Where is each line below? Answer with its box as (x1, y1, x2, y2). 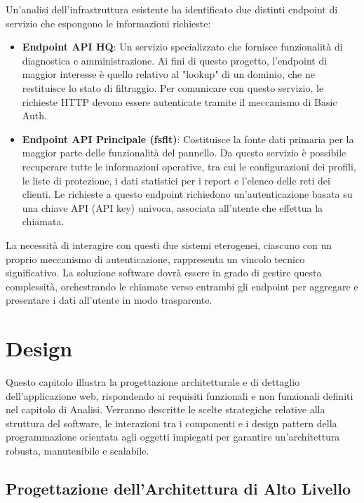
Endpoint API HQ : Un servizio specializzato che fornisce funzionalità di (22, 39, 343, 54)
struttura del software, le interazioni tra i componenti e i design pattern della (6, 415, 337, 430)
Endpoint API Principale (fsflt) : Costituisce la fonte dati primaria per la (22, 131, 354, 146)
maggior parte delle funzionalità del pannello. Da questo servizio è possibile (22, 145, 346, 160)
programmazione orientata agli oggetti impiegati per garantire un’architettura (6, 429, 340, 444)
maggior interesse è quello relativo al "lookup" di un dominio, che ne (22, 67, 315, 81)
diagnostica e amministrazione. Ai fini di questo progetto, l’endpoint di (22, 53, 328, 67)
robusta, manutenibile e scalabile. (6, 443, 149, 457)
